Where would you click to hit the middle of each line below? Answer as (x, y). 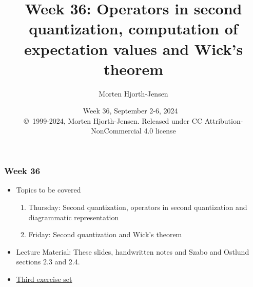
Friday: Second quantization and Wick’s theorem (105, 234)
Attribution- (224, 120)
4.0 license (160, 131)
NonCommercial (116, 131)
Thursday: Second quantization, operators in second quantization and (138, 207)
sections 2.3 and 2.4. (48, 262)
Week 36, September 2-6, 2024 (130, 111)
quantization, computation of (133, 28)
